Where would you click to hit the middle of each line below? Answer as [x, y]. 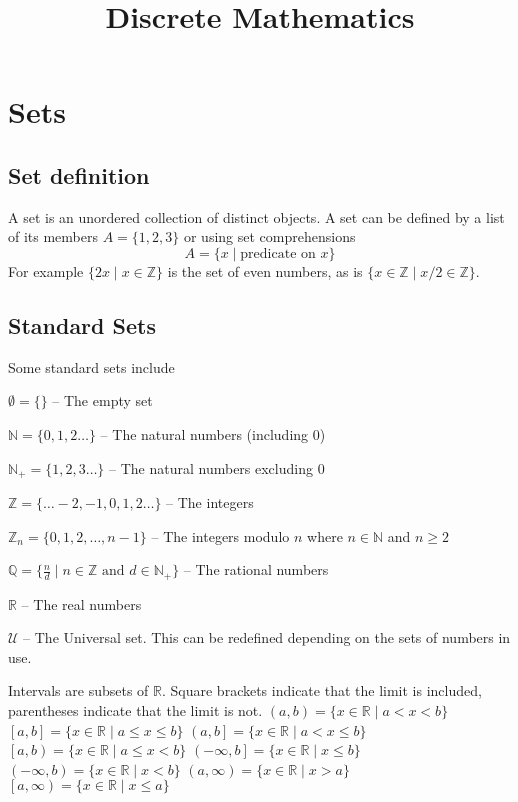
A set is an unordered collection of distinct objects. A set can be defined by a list [256, 216]
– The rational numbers [256, 569]
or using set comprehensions [269, 236]
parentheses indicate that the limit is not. [135, 710]
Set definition [79, 174]
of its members [53, 236]
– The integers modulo [220, 535]
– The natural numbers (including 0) [213, 433]
